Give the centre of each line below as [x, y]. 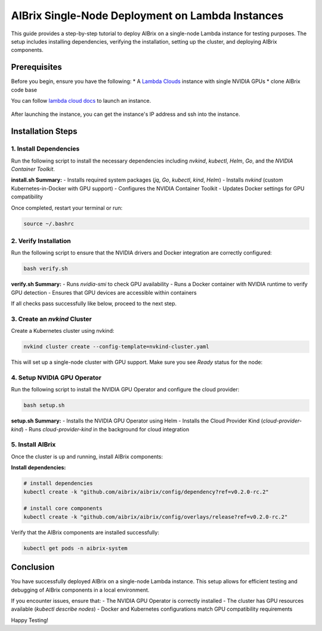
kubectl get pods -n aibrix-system [75, 548]
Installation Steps [44, 131]
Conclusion [33, 567]
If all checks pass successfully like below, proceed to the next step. [94, 303]
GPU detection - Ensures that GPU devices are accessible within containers [104, 292]
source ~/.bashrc [49, 223]
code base [24, 90]
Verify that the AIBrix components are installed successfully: [85, 532]
